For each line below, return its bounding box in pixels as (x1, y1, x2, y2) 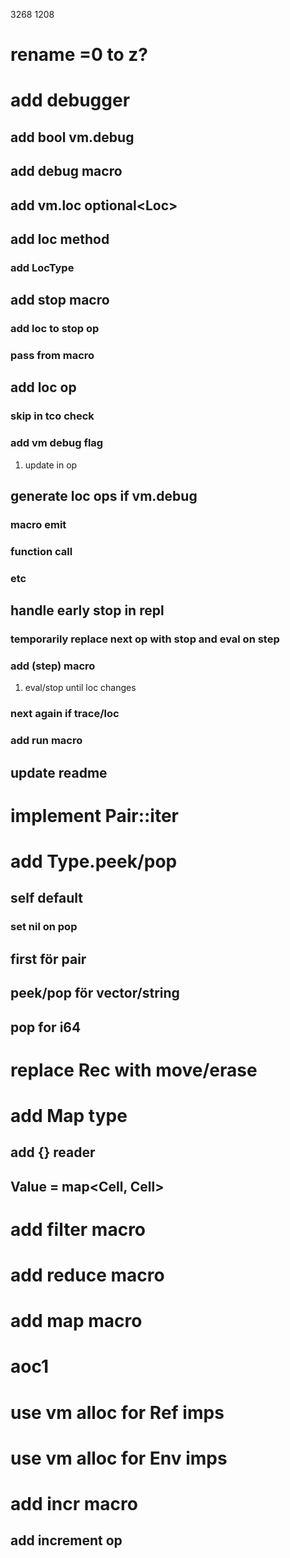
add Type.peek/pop (10, 850, 178, 873)
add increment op (10, 1532, 123, 1549)
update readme (10, 764, 108, 781)
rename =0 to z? (10, 44, 148, 66)
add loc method (10, 230, 110, 248)
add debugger (10, 89, 131, 112)
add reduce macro (10, 1264, 165, 1287)
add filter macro (10, 1218, 147, 1241)
